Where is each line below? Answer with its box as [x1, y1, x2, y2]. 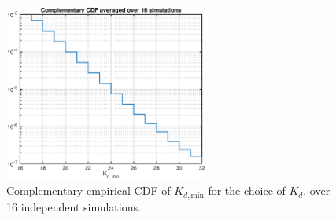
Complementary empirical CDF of [6, 182, 171, 199]
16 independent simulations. [6, 198, 141, 214]
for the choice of [208, 182, 286, 199]
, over [303, 182, 330, 199]
